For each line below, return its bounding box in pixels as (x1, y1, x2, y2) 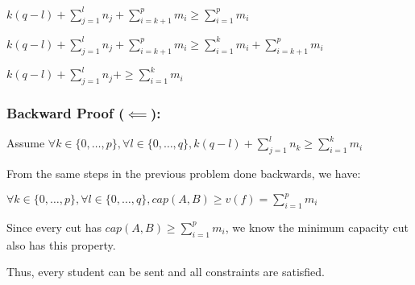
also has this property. (6, 236, 116, 253)
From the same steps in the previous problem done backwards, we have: (6, 164, 361, 181)
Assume (6, 134, 45, 151)
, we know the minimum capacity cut (225, 218, 409, 235)
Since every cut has (6, 218, 102, 235)
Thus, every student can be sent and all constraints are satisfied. (6, 263, 325, 280)
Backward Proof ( (6, 102, 125, 122)
